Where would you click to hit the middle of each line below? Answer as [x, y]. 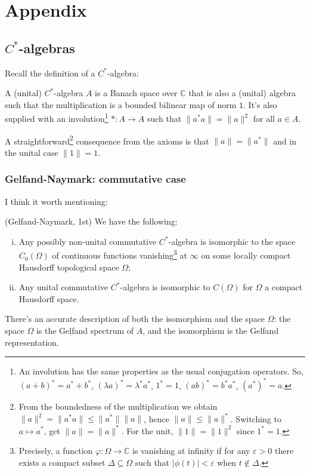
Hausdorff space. [49, 298]
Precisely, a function [56, 451]
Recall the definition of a [50, 73]
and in [285, 141]
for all [264, 119]
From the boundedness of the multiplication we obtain [118, 406]
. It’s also [260, 104]
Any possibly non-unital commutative [88, 241]
